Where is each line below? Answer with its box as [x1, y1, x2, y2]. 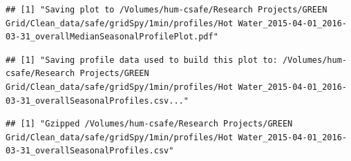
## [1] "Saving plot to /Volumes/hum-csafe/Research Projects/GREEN [6, 5, 328, 15]
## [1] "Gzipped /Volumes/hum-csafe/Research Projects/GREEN [6, 119, 293, 129]
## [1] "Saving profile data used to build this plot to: [6, 55, 278, 65]
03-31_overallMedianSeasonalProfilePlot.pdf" [6, 32, 218, 42]
